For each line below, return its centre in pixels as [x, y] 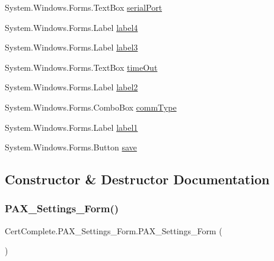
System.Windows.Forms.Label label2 [71, 87]
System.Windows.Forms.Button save [71, 147]
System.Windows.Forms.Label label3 [71, 47]
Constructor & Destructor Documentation [137, 179]
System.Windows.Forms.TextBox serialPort [84, 7]
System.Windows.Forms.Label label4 [71, 27]
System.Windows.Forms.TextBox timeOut [81, 67]
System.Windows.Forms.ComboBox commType [91, 107]
